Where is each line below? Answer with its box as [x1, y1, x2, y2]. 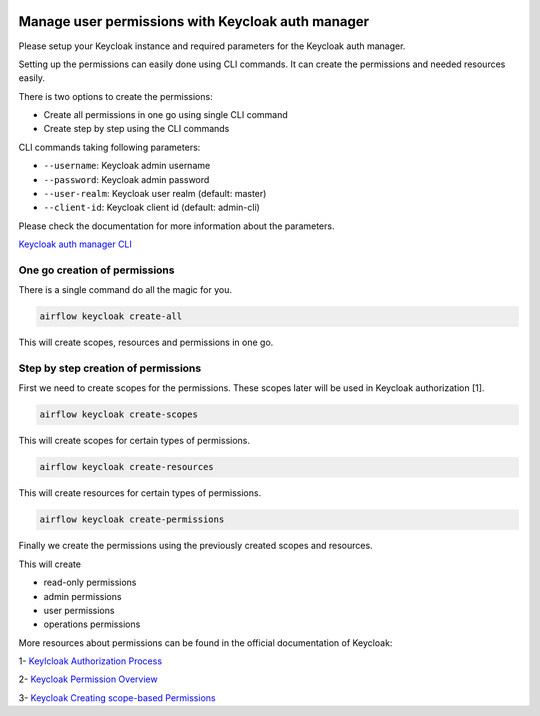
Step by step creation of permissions [18, 361, 202, 375]
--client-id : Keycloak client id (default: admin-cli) [43, 201, 260, 214]
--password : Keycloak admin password [43, 173, 210, 185]
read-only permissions [43, 576, 137, 589]
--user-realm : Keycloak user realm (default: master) [43, 188, 267, 200]
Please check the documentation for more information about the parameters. [18, 220, 335, 232]
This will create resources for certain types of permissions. [18, 487, 262, 499]
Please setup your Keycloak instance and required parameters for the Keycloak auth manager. [18, 40, 406, 52]
